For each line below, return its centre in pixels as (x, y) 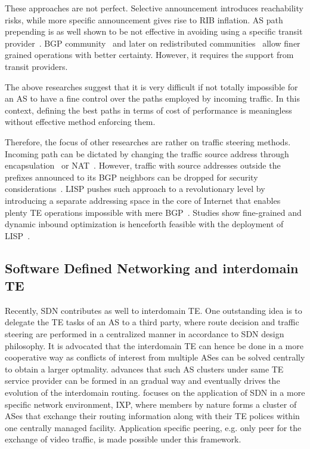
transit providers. (36, 66)
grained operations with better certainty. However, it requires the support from (149, 55)
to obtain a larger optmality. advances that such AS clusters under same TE (144, 369)
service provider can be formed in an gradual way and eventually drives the (142, 381)
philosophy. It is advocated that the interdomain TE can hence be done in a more (154, 345)
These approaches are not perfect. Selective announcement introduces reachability (154, 8)
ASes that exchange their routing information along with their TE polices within (152, 416)
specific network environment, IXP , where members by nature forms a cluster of (151, 404)
